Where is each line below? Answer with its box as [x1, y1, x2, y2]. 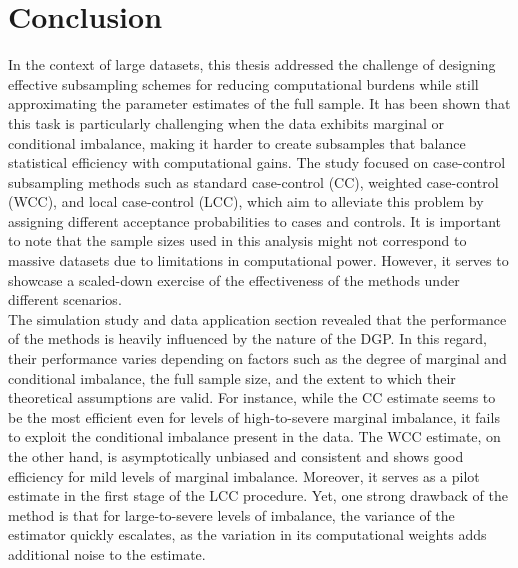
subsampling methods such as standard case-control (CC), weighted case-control [8, 171, 499, 192]
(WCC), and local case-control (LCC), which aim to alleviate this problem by [8, 191, 484, 212]
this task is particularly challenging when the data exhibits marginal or [8, 112, 445, 133]
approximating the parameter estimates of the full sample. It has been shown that [8, 93, 511, 114]
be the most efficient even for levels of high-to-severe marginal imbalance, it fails [8, 406, 500, 427]
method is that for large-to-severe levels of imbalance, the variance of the [8, 504, 455, 525]
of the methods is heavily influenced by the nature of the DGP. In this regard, [8, 328, 487, 349]
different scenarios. [8, 289, 122, 310]
